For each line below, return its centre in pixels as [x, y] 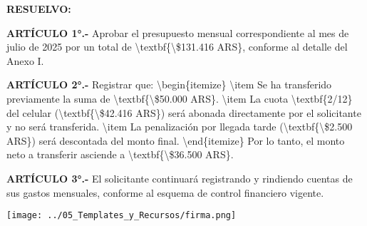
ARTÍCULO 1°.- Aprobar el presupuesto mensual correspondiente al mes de [178, 32]
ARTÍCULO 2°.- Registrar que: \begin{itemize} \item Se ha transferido [169, 84]
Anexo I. [25, 60]
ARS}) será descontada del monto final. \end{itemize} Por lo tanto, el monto [176, 140]
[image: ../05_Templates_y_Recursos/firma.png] [122, 216]
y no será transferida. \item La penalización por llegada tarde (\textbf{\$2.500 [180, 127]
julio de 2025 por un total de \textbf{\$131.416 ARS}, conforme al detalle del [177, 47]
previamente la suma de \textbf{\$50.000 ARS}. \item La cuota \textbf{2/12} [180, 98]
